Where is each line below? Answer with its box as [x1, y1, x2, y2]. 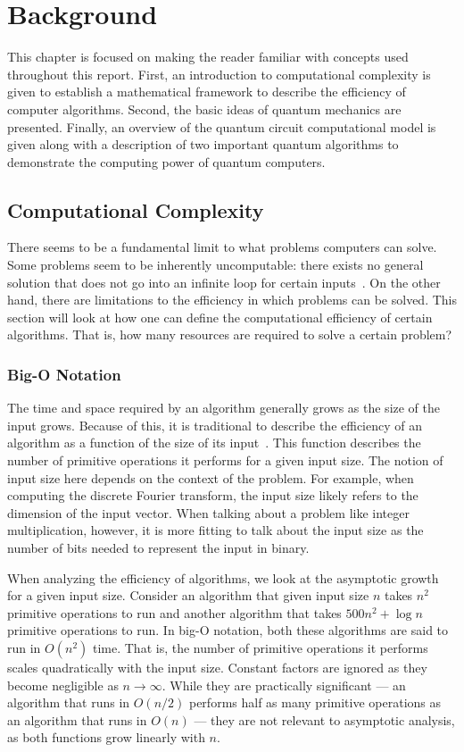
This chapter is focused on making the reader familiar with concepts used [7, 47, 409, 66]
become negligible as [7, 675, 119, 694]
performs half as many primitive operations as [188, 693, 442, 712]
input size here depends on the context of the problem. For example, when [7, 468, 414, 487]
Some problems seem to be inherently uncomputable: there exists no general [7, 255, 424, 274]
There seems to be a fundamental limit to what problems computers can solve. [7, 238, 437, 256]
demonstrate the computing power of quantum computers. [7, 152, 326, 171]
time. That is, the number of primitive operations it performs [92, 638, 428, 656]
